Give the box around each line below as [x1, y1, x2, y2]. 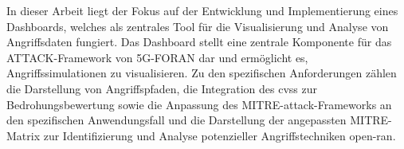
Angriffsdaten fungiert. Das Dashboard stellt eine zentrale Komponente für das [6, 33, 392, 50]
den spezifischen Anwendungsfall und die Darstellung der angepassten [6, 112, 347, 128]
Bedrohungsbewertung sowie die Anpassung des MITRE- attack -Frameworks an [6, 96, 392, 112]
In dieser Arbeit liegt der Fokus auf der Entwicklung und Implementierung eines [6, 2, 398, 18]
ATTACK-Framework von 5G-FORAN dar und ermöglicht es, [6, 49, 308, 65]
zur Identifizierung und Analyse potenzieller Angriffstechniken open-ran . [43, 127, 396, 143]
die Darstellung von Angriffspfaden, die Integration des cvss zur [6, 80, 318, 96]
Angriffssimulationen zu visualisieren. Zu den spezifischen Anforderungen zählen [6, 65, 397, 81]
